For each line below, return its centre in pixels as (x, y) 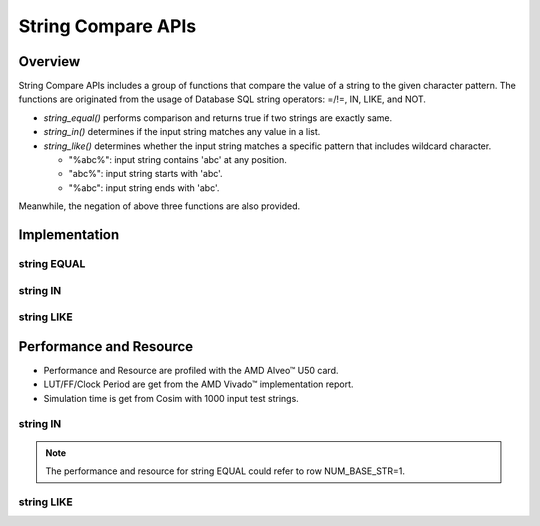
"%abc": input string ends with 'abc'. (144, 187)
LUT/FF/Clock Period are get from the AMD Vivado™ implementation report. (198, 384)
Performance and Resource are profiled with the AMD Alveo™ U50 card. (191, 370)
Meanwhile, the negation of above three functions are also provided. (159, 206)
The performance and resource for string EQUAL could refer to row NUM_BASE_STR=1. (225, 471)
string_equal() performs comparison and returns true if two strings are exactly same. (218, 117)
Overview (49, 61)
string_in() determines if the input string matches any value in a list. (182, 132)
